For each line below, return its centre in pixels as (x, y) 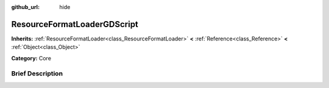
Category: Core (31, 58)
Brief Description (37, 74)
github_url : (25, 7)
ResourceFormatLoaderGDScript (75, 24)
